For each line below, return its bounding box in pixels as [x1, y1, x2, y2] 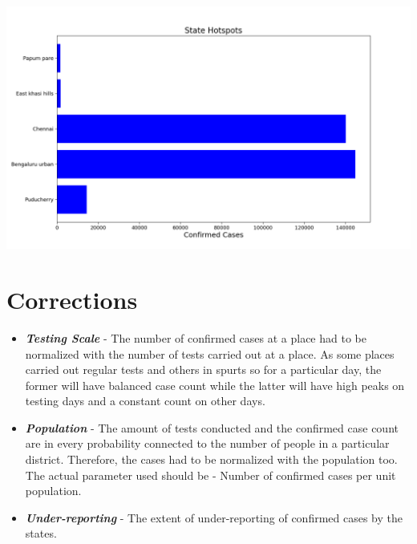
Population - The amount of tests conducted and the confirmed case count [25, 419, 399, 436]
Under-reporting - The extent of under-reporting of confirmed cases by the [25, 509, 403, 526]
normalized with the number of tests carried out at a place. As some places [25, 345, 395, 362]
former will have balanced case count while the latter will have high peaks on [25, 376, 405, 393]
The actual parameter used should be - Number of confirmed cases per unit [25, 466, 396, 483]
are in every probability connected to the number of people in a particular [25, 435, 390, 452]
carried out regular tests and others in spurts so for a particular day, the [25, 361, 382, 378]
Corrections [6, 282, 138, 315]
